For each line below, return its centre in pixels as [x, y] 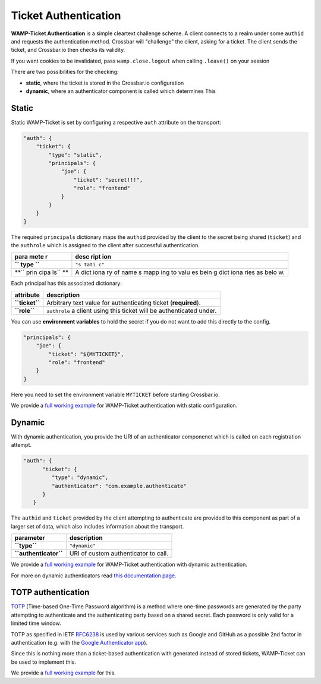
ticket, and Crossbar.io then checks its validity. [68, 50]
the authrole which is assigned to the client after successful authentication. [106, 245]
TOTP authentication [50, 593]
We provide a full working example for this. [63, 673]
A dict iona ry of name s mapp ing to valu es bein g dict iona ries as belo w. [180, 272]
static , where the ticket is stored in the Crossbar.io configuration [105, 83]
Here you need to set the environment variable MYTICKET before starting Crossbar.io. [115, 394]
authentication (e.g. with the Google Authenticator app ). [79, 643]
